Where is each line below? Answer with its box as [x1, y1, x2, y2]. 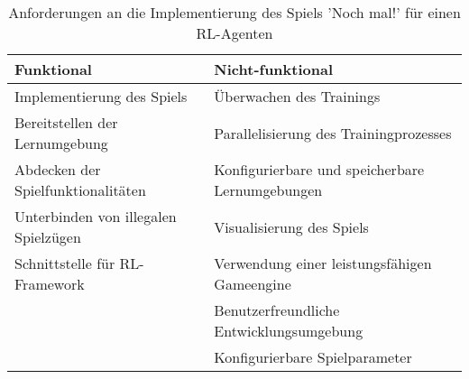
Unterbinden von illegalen [14, 206, 177, 226]
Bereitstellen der [14, 112, 118, 133]
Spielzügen [14, 226, 81, 247]
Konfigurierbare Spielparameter [214, 347, 412, 367]
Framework [14, 273, 85, 294]
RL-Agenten [196, 23, 273, 43]
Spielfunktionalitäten [14, 180, 146, 200]
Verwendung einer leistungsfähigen [214, 253, 432, 273]
